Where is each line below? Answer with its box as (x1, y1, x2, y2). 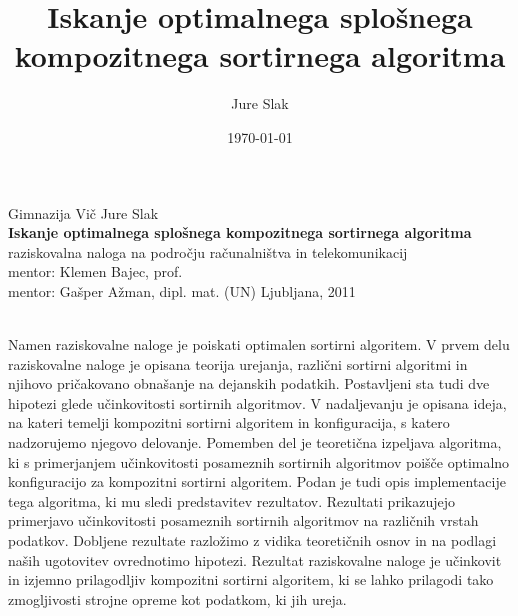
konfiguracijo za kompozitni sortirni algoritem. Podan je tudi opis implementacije (8, 471, 506, 492)
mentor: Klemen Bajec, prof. (8, 261, 183, 282)
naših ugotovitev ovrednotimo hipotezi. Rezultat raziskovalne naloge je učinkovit (8, 549, 502, 570)
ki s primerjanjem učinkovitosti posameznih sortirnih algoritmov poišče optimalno (8, 451, 510, 472)
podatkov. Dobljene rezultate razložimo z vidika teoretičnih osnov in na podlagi (8, 530, 497, 550)
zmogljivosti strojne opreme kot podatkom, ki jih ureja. (8, 588, 347, 609)
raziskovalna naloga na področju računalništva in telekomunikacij (8, 241, 408, 262)
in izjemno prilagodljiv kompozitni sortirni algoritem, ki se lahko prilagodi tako (8, 569, 494, 590)
